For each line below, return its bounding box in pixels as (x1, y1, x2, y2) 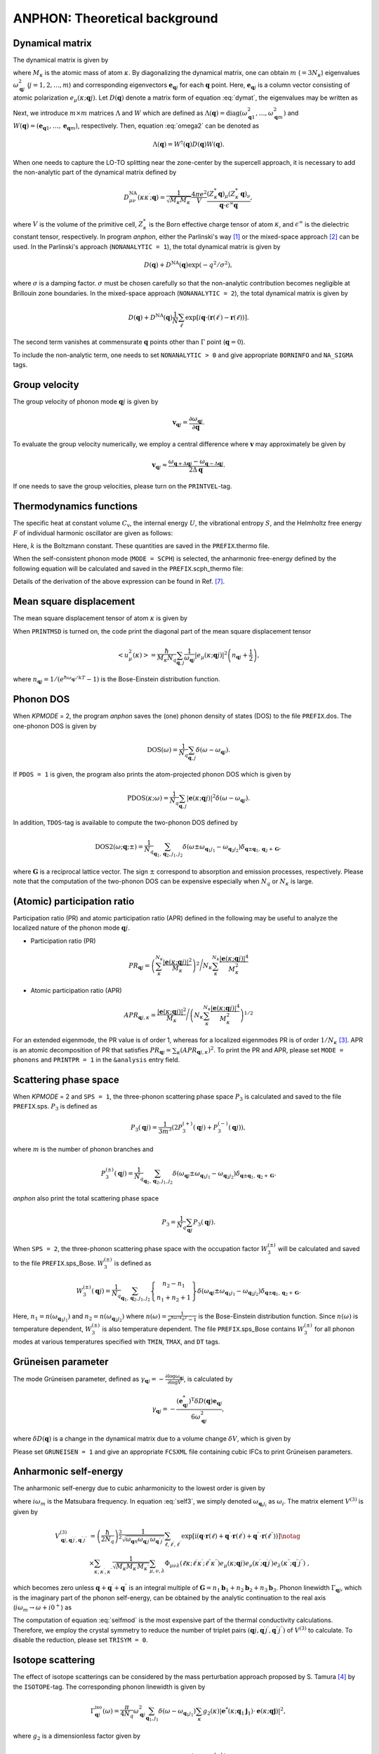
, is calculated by (183, 1374, 233, 1383)
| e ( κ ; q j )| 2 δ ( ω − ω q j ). (186, 793, 251, 803)
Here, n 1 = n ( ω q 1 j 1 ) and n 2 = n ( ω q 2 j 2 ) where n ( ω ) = (13, 1312, 167, 1323)
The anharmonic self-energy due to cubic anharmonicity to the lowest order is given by (13, 1484, 266, 1492)
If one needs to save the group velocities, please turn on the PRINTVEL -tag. (13, 482, 232, 490)
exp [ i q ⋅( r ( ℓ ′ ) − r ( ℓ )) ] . (185, 312, 249, 321)
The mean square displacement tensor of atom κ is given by (13, 614, 187, 622)
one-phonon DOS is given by (13, 721, 97, 730)
